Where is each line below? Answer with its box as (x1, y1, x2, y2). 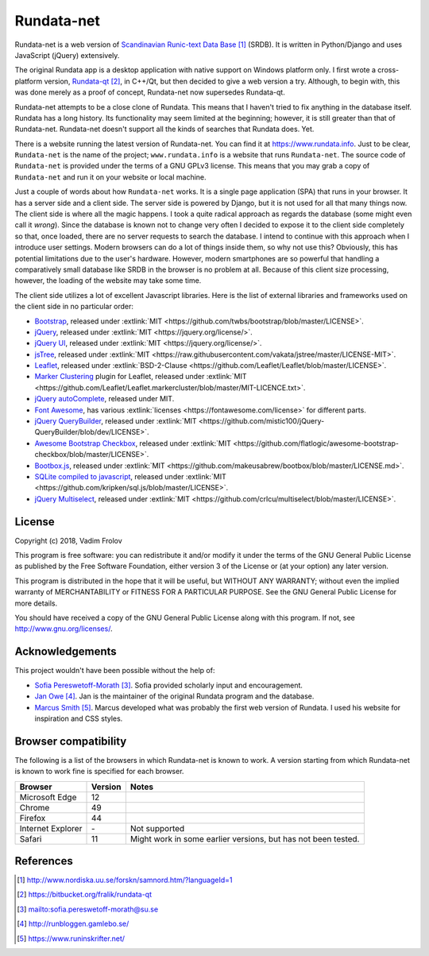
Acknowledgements (14, 644, 117, 659)
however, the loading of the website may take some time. (14, 276, 202, 285)
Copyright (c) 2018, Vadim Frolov (14, 536, 122, 545)
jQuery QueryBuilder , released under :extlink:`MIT (34, 416, 198, 426)
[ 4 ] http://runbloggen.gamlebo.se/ (17, 919, 129, 929)
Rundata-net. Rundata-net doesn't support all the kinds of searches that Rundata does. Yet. (14, 124, 315, 134)
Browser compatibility (14, 734, 127, 748)
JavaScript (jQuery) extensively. (14, 50, 120, 60)
